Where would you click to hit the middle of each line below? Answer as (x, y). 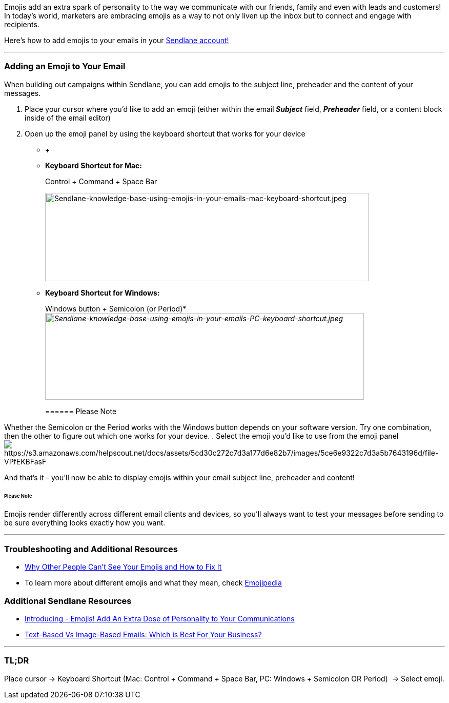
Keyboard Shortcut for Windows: (103, 292)
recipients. (22, 24)
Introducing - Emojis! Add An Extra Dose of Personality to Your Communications (160, 618)
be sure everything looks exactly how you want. (85, 523)
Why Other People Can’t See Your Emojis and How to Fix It (123, 567)
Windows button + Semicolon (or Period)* (116, 308)
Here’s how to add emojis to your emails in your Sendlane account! (117, 40)
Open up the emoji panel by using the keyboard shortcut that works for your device (165, 133)
